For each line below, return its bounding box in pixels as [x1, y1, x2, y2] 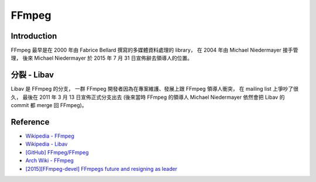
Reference [11, 117, 50, 127]
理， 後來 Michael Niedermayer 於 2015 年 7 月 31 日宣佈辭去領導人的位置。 [11, 54, 193, 61]
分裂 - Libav [11, 70, 54, 80]
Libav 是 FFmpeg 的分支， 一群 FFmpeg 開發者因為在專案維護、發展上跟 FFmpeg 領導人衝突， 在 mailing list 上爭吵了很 [11, 85, 298, 92]
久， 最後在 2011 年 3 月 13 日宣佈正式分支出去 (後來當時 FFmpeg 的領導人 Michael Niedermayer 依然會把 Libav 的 [11, 94, 285, 101]
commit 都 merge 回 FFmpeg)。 [11, 102, 87, 109]
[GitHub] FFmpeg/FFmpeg [25, 149, 89, 156]
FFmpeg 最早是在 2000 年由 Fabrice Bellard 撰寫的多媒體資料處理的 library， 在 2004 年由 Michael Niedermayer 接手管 [11, 47, 298, 54]
